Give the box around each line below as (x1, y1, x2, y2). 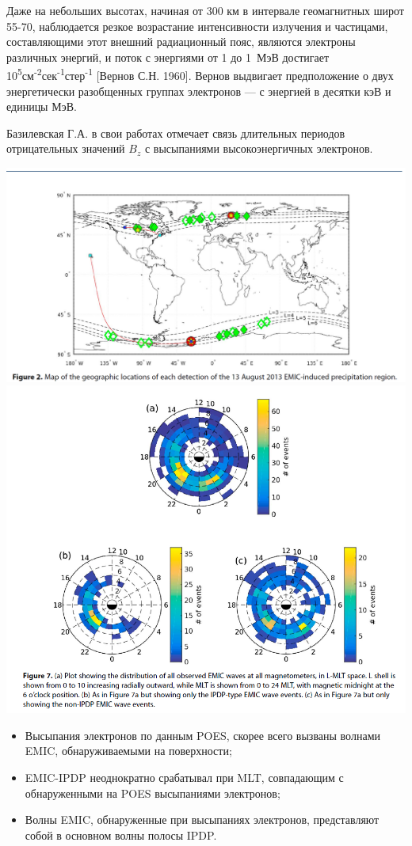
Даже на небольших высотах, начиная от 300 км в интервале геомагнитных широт (6, 2, 404, 18)
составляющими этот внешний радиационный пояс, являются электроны (6, 33, 356, 50)
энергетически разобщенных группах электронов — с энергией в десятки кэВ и (6, 82, 391, 99)
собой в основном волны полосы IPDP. (25, 826, 217, 843)
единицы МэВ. (6, 98, 77, 115)
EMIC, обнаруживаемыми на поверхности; (25, 742, 232, 759)
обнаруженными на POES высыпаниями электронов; (25, 784, 280, 801)
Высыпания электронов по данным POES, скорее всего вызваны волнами (25, 726, 380, 743)
